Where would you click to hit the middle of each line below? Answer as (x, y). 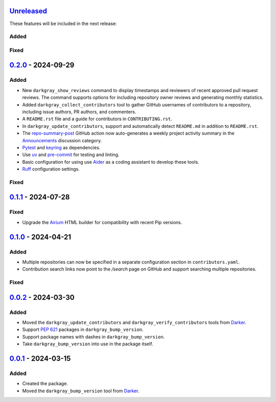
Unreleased (28, 11)
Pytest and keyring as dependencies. (61, 147)
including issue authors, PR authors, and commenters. (79, 111)
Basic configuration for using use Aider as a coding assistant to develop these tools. (111, 162)
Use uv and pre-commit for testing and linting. (71, 155)
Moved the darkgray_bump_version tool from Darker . (81, 391)
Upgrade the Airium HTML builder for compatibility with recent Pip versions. (102, 222)
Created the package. (45, 384)
